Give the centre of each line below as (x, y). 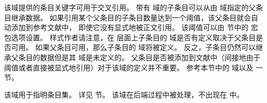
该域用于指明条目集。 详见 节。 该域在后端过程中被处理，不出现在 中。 (124, 94)
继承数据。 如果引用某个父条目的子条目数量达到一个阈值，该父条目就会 (131, 17)
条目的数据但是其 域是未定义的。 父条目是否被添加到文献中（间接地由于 (139, 57)
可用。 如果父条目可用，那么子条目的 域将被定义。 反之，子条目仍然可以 (133, 47)
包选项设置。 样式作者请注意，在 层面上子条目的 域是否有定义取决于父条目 (130, 37)
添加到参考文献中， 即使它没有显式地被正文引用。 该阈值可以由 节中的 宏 (135, 27)
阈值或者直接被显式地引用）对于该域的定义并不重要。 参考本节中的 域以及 (129, 67)
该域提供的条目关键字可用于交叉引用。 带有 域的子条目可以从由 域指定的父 (130, 7)
